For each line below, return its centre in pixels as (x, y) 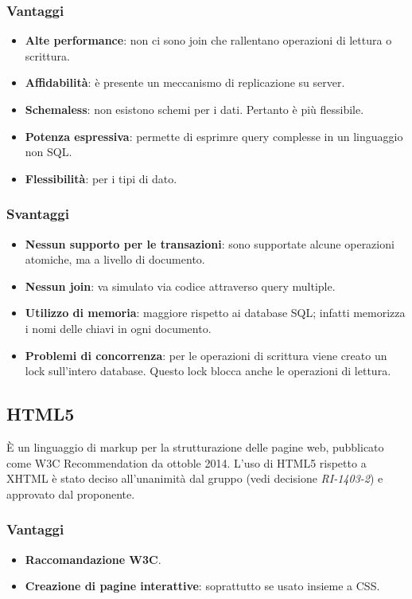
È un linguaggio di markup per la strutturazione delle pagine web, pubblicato (195, 446)
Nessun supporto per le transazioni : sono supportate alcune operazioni (210, 243)
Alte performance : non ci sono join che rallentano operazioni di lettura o (208, 40)
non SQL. (49, 152)
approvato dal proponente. (71, 493)
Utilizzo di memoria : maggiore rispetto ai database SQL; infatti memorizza (215, 313)
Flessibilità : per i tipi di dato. (101, 178)
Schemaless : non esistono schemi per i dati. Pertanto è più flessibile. (194, 109)
